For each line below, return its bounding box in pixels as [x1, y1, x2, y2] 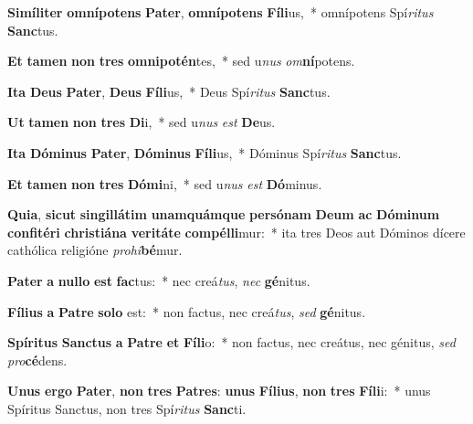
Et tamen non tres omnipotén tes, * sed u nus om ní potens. [7, 51, 355, 70]
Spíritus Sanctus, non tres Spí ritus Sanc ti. [7, 398, 247, 418]
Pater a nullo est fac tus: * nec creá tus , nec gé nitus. [7, 270, 310, 290]
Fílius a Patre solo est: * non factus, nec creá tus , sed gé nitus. [7, 302, 366, 321]
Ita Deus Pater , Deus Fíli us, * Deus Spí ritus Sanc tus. [7, 81, 331, 101]
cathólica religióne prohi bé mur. [7, 240, 183, 260]
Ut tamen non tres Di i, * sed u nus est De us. [7, 112, 276, 132]
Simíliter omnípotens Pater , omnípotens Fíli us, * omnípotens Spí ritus [7, 3, 434, 21]
